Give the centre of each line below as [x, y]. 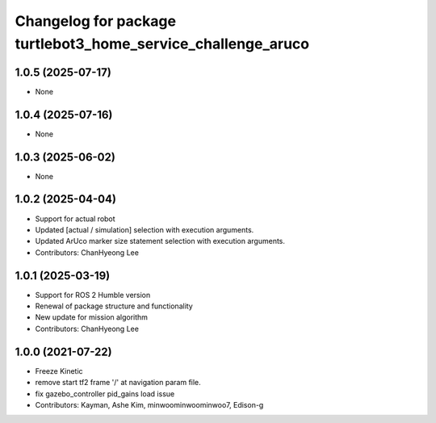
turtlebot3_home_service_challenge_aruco [162, 44]
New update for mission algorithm [92, 317]
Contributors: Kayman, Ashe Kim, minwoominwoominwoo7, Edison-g [149, 404]
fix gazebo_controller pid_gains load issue [105, 394]
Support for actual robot [75, 219]
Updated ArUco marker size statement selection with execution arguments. [160, 241]
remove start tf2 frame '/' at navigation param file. [118, 383]
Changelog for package [96, 21]
